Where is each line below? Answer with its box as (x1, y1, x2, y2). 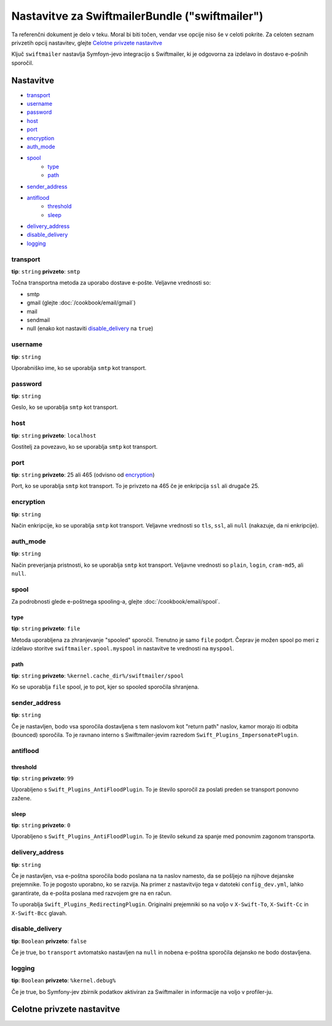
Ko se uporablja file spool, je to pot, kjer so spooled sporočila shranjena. (11, 683, 199, 691)
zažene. (11, 794, 32, 802)
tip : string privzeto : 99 (11, 775, 74, 782)
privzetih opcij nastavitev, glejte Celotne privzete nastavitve (11, 39, 162, 46)
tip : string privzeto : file (11, 625, 81, 633)
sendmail (26, 316, 50, 323)
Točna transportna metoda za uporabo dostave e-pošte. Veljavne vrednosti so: (11, 279, 211, 286)
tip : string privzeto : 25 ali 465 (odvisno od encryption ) (11, 471, 155, 479)
